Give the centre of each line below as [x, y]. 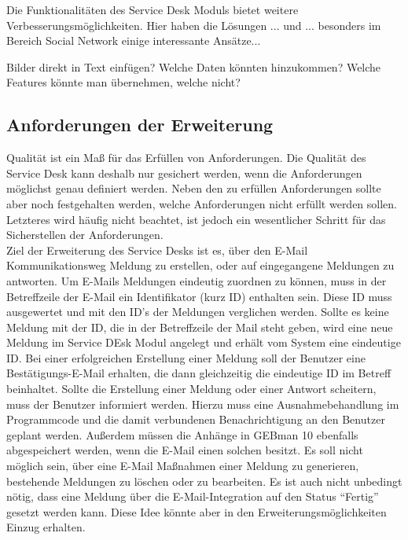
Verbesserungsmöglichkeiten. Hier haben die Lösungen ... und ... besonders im [194, 25]
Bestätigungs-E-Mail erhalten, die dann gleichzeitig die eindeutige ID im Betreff [199, 373]
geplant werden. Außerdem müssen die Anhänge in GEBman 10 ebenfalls [182, 434]
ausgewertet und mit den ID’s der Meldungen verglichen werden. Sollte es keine [198, 312]
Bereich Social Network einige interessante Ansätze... [134, 40]
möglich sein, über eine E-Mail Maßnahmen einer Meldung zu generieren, [183, 466]
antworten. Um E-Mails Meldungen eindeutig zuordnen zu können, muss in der [197, 280]
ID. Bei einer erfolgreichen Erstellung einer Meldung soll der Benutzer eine [186, 357]
